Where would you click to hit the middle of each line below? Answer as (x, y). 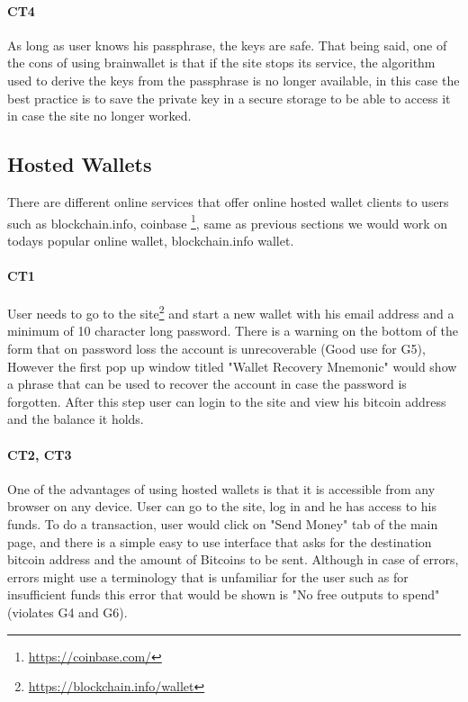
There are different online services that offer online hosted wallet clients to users (228, 201)
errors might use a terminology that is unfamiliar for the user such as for (208, 576)
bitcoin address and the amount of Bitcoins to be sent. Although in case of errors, (233, 559)
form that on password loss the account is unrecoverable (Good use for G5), (216, 349)
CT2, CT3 (40, 454)
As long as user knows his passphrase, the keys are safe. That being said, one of (227, 45)
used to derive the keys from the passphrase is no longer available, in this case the (234, 80)
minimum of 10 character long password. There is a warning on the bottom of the (233, 331)
